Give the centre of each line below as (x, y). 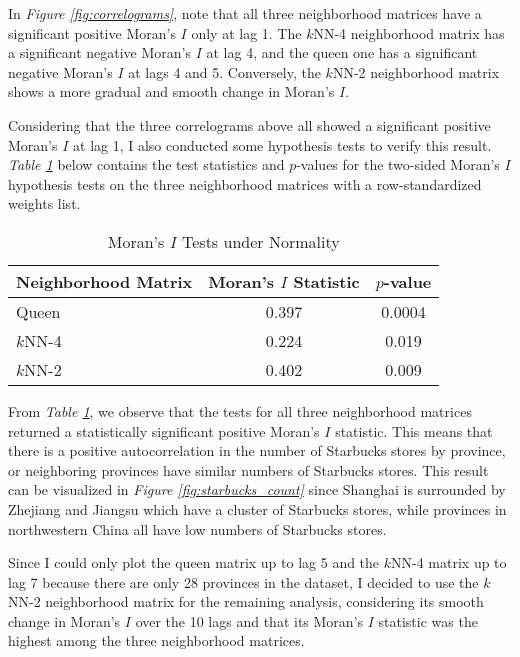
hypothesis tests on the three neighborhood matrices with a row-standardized (245, 183)
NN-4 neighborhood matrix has (409, 32)
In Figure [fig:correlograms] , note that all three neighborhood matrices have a (245, 13)
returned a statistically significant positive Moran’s (164, 430)
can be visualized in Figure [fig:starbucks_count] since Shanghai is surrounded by (257, 489)
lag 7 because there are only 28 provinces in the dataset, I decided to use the (243, 581)
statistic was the (428, 620)
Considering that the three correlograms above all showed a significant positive (249, 124)
